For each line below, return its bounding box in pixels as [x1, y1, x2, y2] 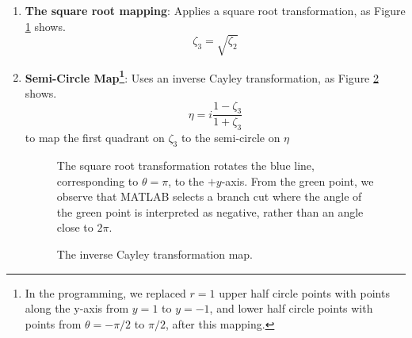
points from [25, 315, 82, 332]
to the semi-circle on [181, 129, 280, 146]
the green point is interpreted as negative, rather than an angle [56, 203, 364, 220]
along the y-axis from [25, 300, 129, 317]
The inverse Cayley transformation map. [56, 245, 254, 262]
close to [56, 219, 93, 236]
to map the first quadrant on [25, 129, 165, 146]
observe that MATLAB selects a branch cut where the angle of [56, 188, 362, 205]
